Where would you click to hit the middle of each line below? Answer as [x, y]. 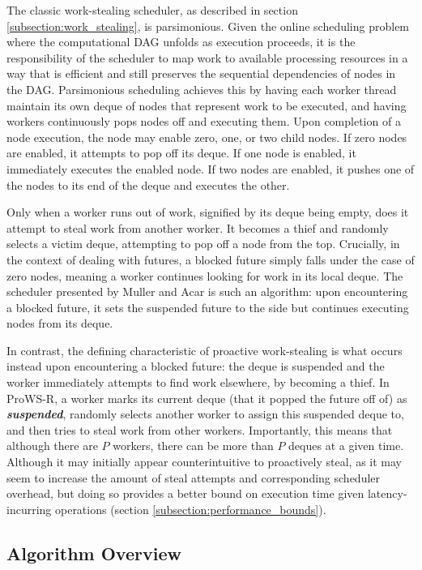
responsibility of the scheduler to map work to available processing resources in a [207, 57]
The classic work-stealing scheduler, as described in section [152, 10]
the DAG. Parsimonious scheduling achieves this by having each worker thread [202, 89]
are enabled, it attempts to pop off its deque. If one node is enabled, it [181, 153]
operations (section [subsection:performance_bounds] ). [190, 509]
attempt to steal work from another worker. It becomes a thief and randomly [198, 227]
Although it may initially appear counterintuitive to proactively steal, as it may [204, 462]
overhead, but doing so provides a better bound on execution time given [185, 493]
